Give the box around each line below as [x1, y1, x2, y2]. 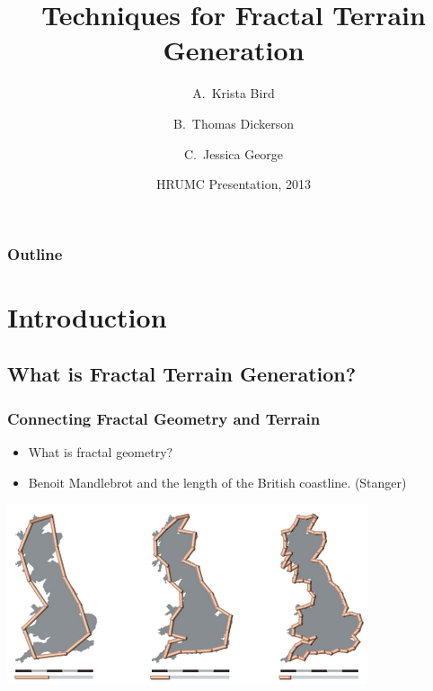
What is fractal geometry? [28, 442, 173, 461]
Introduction [7, 298, 167, 335]
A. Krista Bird [192, 84, 275, 103]
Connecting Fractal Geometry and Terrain [7, 407, 321, 429]
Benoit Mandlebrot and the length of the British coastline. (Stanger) [28, 472, 407, 491]
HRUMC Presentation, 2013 [155, 175, 311, 193]
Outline [7, 242, 63, 265]
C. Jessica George [183, 144, 284, 163]
